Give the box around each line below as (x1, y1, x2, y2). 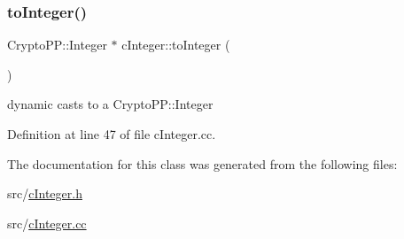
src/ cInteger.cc (7, 213, 87, 232)
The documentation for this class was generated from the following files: (7, 154, 398, 173)
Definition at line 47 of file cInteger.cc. (7, 125, 216, 143)
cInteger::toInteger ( (121, 35, 230, 54)
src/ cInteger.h (7, 184, 82, 203)
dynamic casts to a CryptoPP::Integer (7, 95, 214, 113)
